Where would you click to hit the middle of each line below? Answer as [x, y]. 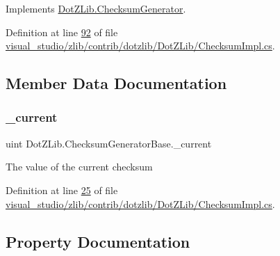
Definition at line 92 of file [62, 32]
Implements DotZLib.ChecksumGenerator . [96, 8]
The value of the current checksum [79, 167]
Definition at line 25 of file [62, 190]
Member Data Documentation [116, 83]
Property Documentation [98, 241]
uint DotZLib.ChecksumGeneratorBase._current [109, 143]
